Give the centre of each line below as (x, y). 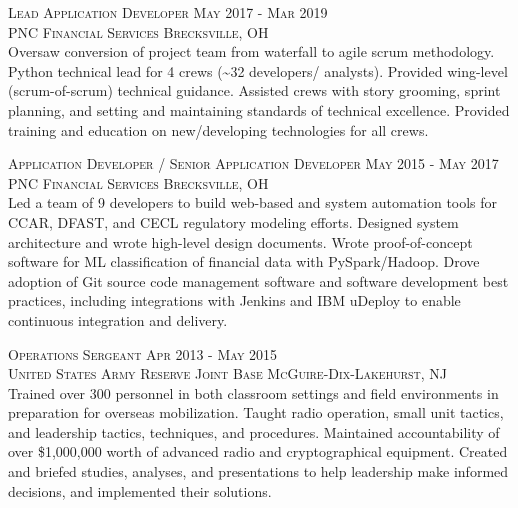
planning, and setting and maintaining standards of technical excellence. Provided (259, 109)
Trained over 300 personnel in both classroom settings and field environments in (253, 392)
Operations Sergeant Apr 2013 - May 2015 (143, 353)
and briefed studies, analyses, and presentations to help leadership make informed (258, 471)
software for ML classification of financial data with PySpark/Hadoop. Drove (244, 261)
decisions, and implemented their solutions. (140, 490)
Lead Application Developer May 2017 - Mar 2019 (168, 12)
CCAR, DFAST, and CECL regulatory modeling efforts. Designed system (233, 221)
